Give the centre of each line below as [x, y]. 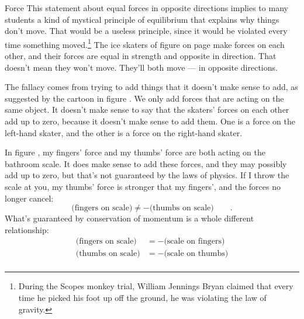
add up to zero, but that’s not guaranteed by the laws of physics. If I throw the [147, 175]
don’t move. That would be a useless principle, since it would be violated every [146, 31]
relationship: [27, 229]
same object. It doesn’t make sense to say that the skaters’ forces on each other [147, 110]
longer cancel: [29, 198]
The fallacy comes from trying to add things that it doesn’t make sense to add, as [151, 87]
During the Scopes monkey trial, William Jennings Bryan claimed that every [156, 286]
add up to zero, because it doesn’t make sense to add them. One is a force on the [150, 121]
